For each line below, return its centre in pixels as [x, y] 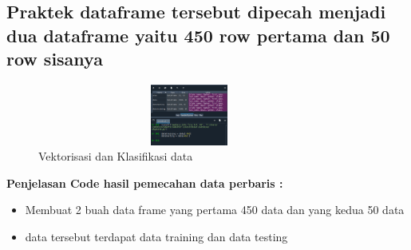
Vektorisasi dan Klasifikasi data [116, 156]
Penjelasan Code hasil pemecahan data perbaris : [145, 183]
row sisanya [55, 59]
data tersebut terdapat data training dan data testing [156, 236]
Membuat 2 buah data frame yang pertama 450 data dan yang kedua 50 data [215, 210]
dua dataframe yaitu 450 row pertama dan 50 [198, 35]
